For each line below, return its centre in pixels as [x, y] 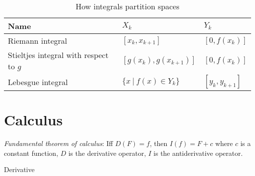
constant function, [31, 153]
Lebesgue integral [38, 82]
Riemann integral [38, 41]
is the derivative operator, [107, 153]
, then [159, 143]
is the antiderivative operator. [198, 153]
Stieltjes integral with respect [58, 55]
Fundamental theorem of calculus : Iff [59, 143]
